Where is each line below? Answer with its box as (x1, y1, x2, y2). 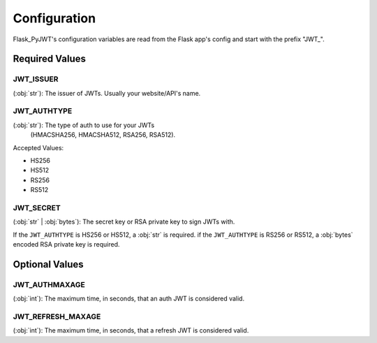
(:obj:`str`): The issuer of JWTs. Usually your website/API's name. (13, 89, 201, 97)
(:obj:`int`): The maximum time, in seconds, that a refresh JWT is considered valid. (13, 326, 249, 335)
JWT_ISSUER (13, 74, 59, 84)
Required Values (13, 53, 87, 65)
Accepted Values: (13, 143, 64, 152)
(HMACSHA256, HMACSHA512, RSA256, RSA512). (30, 131, 176, 139)
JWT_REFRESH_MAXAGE (13, 312, 101, 321)
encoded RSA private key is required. (13, 240, 120, 249)
